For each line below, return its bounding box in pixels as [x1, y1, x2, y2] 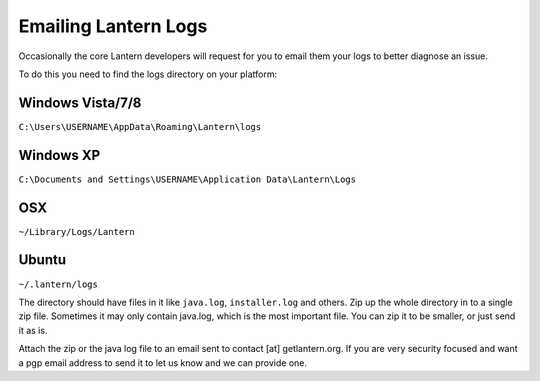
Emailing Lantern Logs [18, 15, 208, 37]
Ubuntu [18, 251, 67, 269]
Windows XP [18, 146, 101, 164]
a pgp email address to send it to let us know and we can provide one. [18, 356, 308, 369]
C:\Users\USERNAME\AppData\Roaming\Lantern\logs [18, 121, 262, 132]
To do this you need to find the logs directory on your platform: [18, 68, 278, 80]
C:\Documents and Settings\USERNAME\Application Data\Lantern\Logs [18, 173, 357, 185]
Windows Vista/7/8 [18, 94, 142, 111]
